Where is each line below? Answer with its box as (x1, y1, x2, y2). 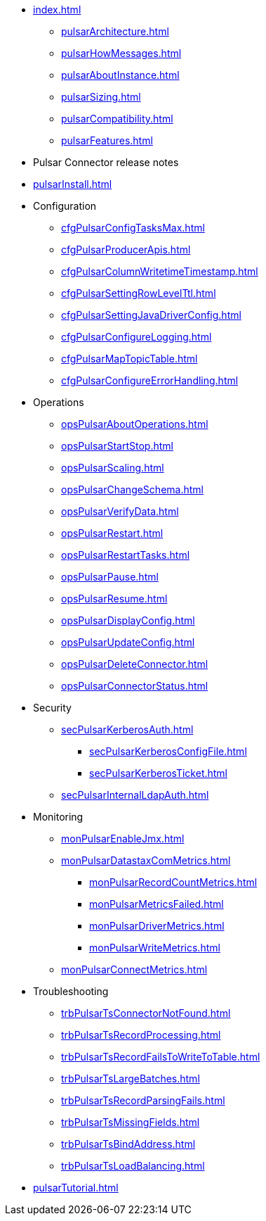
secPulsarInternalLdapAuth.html (61, 789, 209, 801)
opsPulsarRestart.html (61, 527, 164, 539)
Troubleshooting (33, 985, 109, 997)
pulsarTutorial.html (33, 1182, 119, 1194)
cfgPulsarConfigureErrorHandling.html (61, 374, 239, 386)
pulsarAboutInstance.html (61, 69, 180, 81)
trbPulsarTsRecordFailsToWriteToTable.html (61, 1051, 260, 1063)
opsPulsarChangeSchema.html (61, 483, 204, 495)
